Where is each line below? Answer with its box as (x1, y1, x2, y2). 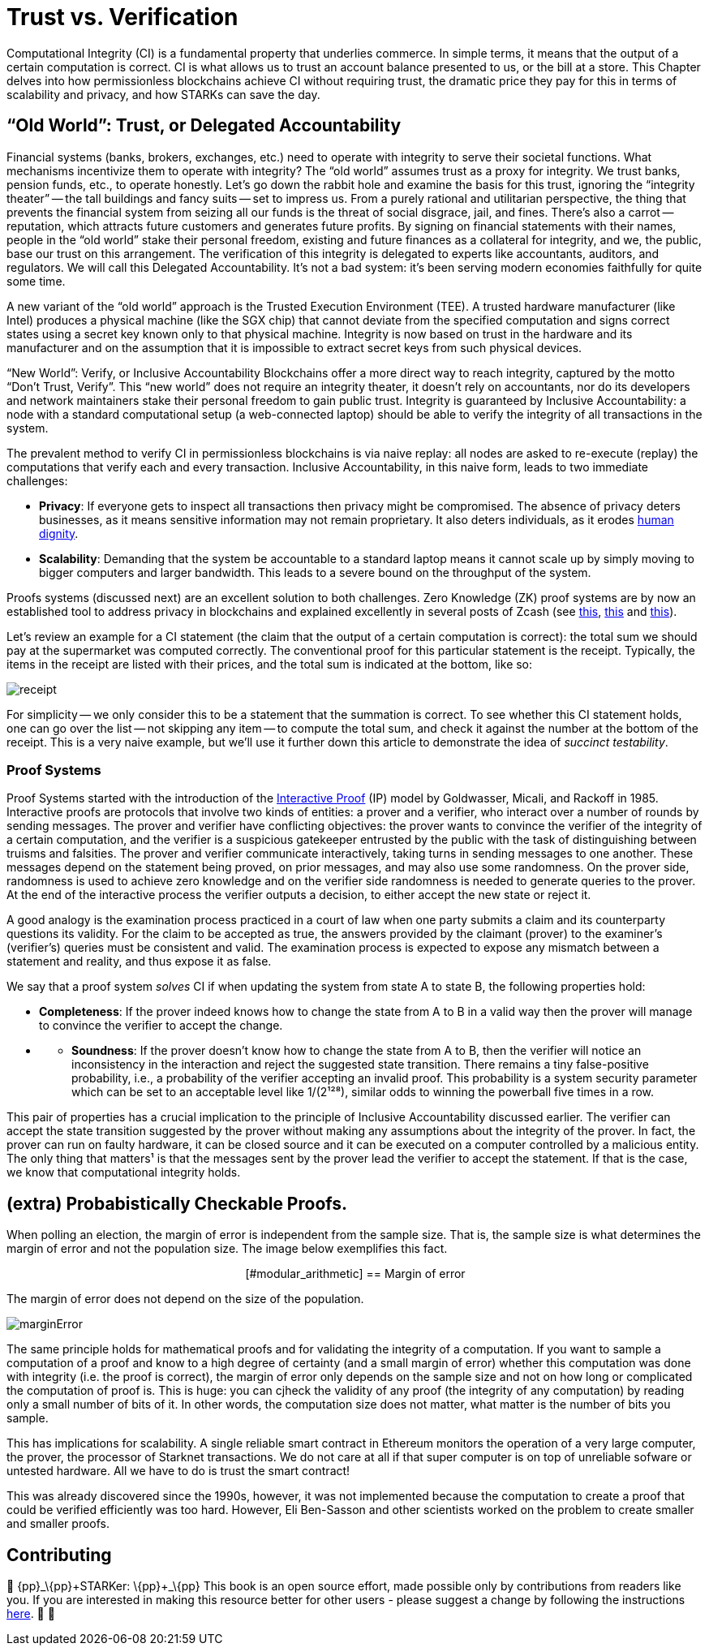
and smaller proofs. (6, 1516, 110, 1531)
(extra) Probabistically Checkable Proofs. (6, 1193, 348, 1214)
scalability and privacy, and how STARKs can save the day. (6, 87, 320, 101)
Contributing (6, 1544, 112, 1565)
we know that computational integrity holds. (6, 1165, 241, 1180)
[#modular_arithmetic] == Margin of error (245, 1267, 466, 1281)
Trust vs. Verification (6, 3, 238, 31)
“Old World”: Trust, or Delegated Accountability (6, 115, 402, 136)
